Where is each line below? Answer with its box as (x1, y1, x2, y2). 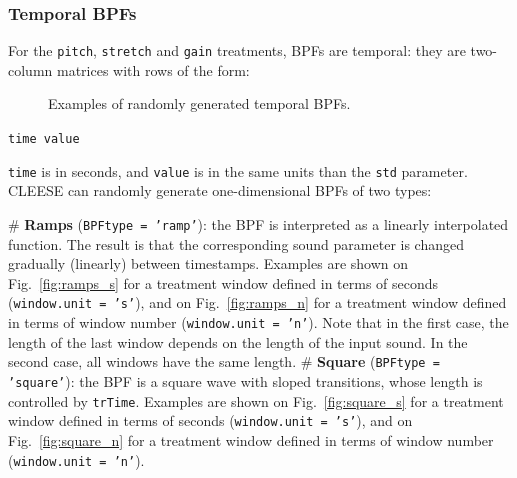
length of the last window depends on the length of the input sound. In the (8, 331, 468, 352)
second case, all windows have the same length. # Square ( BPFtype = (8, 351, 440, 372)
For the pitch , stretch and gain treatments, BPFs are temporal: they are (8, 40, 466, 61)
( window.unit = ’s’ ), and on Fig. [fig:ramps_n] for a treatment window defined (8, 292, 507, 313)
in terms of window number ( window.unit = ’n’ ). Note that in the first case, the (8, 312, 509, 333)
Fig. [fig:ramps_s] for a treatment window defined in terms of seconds (8, 272, 439, 293)
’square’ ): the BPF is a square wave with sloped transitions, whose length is (8, 370, 483, 391)
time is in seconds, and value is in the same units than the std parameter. (8, 160, 468, 181)
